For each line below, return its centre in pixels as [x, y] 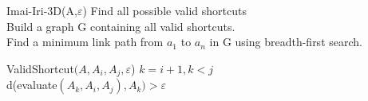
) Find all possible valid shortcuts [164, 10]
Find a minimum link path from [85, 42]
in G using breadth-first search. [286, 42]
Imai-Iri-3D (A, [42, 10]
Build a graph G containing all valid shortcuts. [121, 26]
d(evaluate [32, 85]
